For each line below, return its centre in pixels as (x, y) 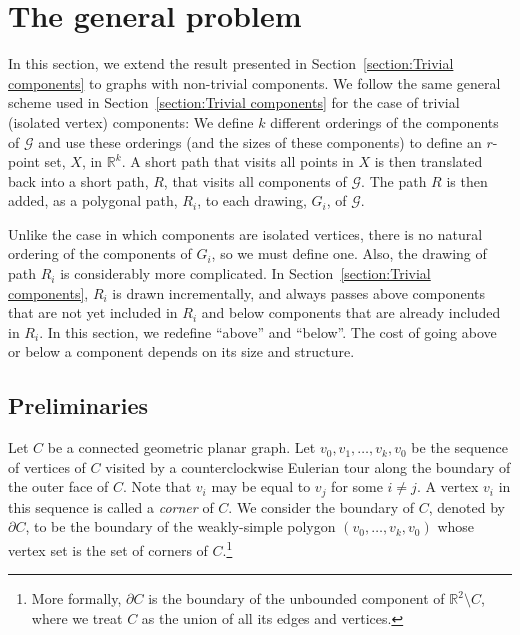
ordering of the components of (100, 253)
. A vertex (447, 486)
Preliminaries (78, 405)
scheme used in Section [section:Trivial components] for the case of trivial (234, 102)
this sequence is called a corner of (111, 506)
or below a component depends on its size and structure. (181, 351)
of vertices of (47, 466)
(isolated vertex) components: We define (131, 121)
